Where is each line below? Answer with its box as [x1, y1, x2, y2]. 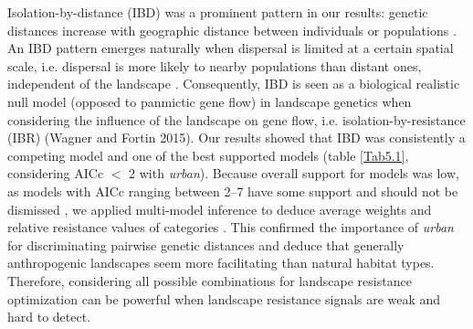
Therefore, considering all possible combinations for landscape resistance [7, 271, 412, 290]
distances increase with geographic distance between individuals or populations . [7, 20, 457, 39]
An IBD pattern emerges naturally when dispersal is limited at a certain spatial [7, 38, 454, 58]
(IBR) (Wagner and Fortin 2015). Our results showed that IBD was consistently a [7, 128, 466, 147]
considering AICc [7, 164, 104, 183]
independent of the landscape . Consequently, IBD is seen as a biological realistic [7, 74, 460, 93]
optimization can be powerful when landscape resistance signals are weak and [7, 289, 441, 308]
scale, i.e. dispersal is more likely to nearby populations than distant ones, [7, 56, 422, 75]
